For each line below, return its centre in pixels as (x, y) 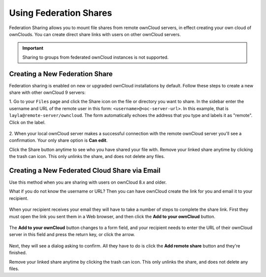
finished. (18, 253)
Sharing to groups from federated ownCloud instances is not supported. (96, 57)
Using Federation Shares (61, 13)
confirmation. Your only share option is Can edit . (58, 140)
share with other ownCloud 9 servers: (47, 93)
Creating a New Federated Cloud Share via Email (85, 170)
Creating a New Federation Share (61, 74)
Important (33, 48)
